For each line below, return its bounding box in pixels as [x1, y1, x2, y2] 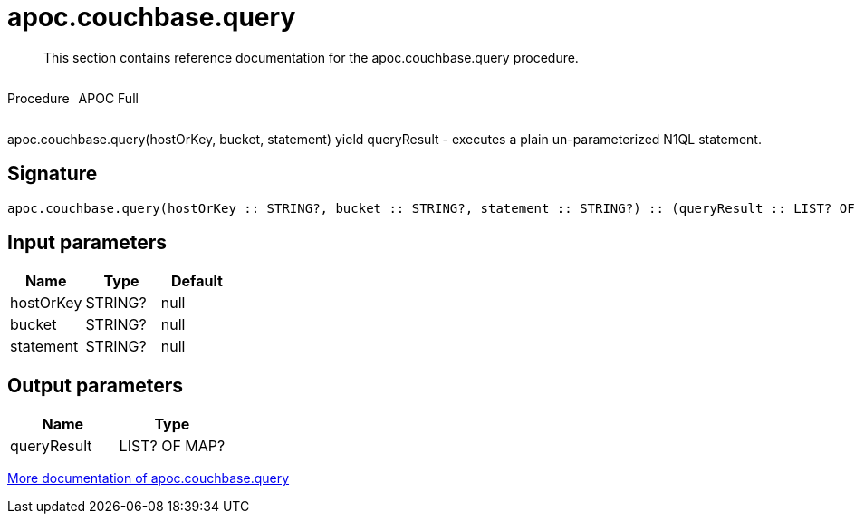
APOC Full [78, 90, 139, 106]
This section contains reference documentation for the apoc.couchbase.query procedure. [43, 49, 579, 65]
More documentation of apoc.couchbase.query [7, 470, 290, 487]
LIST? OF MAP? [119, 437, 226, 456]
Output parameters [7, 373, 183, 397]
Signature [7, 162, 98, 186]
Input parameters [7, 231, 168, 255]
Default [171, 272, 223, 291]
